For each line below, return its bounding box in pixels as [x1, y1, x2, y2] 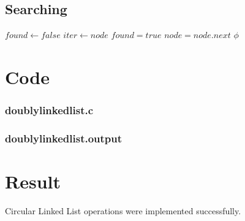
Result [5, 169, 61, 194]
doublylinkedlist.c [5, 103, 94, 118]
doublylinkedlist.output [5, 130, 123, 145]
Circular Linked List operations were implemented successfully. [5, 204, 241, 217]
